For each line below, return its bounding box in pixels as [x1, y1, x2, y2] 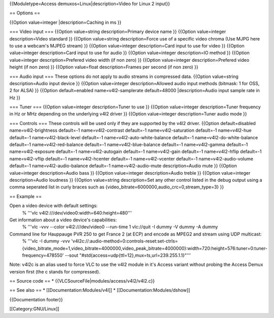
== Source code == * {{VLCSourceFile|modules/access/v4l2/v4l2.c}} [9, 278, 155, 284]
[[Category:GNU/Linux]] [9, 306, 59, 312]
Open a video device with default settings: [9, 203, 98, 209]
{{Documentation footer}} [9, 296, 63, 302]
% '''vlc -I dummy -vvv [22, 238, 71, 244]
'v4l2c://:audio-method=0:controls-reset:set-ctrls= [71, 238, 178, 244]
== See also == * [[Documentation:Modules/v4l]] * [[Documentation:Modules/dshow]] [9, 287, 190, 293]
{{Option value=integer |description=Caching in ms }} [9, 19, 122, 25]
